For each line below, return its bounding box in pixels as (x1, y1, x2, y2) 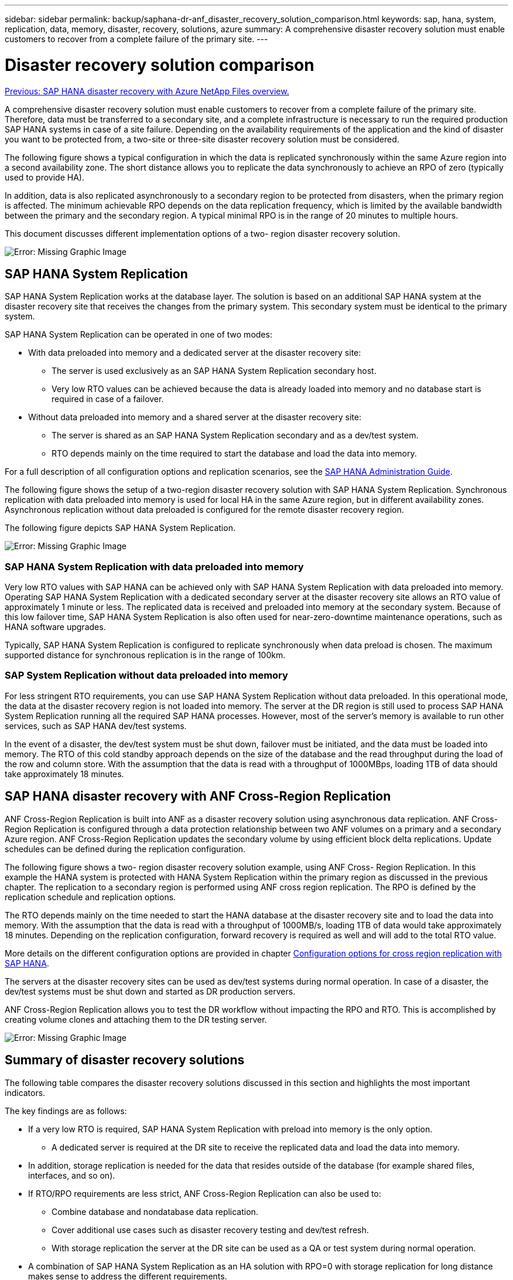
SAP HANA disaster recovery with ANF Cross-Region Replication (5, 789, 391, 804)
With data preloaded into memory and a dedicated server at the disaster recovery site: (28, 348, 361, 358)
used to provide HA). (5, 172, 84, 182)
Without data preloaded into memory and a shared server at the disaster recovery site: (28, 412, 361, 423)
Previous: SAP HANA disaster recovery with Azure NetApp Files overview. (5, 86, 289, 96)
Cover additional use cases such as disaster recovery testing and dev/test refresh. (52, 1224, 369, 1235)
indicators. (5, 1087, 46, 1098)
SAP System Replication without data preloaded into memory (5, 669, 288, 682)
